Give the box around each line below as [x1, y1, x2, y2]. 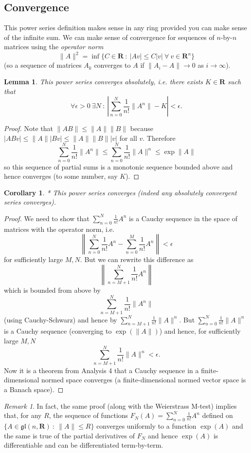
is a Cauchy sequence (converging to [4, 326, 112, 336]
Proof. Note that [4, 123, 54, 133]
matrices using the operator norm [4, 41, 104, 52]
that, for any [4, 410, 42, 420]
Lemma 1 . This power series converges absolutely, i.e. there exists [4, 76, 203, 87]
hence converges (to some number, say [4, 171, 118, 181]
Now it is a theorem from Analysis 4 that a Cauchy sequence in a [4, 365, 199, 375]
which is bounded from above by [4, 284, 101, 295]
